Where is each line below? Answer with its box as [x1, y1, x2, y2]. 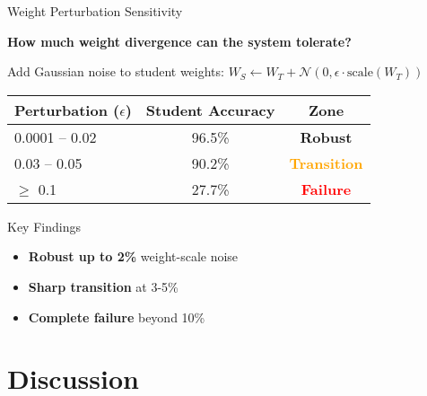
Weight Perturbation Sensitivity [7, 2, 183, 20]
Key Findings [7, 216, 81, 235]
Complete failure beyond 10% [28, 307, 205, 326]
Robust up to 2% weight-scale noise [28, 247, 239, 266]
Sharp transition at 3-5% [28, 277, 179, 295]
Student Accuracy [145, 99, 275, 120]
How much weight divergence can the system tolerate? [7, 31, 352, 50]
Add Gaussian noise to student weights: [7, 62, 224, 81]
